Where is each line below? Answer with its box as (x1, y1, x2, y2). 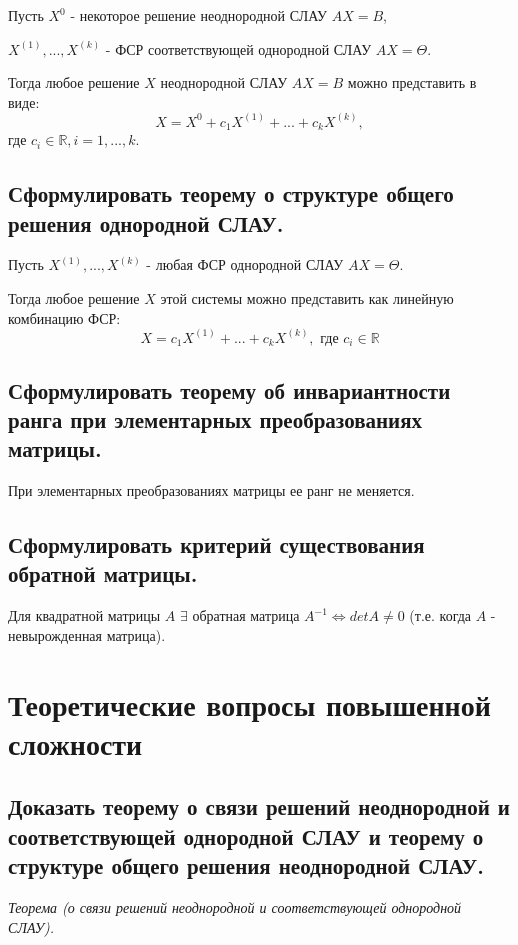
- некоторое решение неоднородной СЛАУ (70, 5, 327, 25)
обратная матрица (192, 605, 300, 626)
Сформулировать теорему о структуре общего (8, 178, 454, 209)
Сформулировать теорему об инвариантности (8, 374, 451, 405)
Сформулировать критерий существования (8, 529, 425, 560)
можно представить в (347, 72, 477, 93)
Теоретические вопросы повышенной (8, 683, 491, 724)
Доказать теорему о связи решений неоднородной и (8, 791, 510, 822)
